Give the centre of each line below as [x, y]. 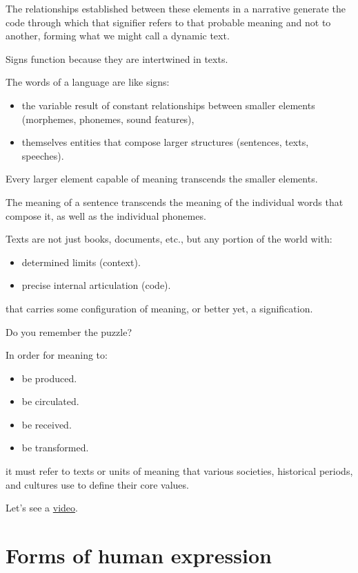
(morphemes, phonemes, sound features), [108, 119]
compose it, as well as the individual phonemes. [106, 215]
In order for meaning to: [57, 355]
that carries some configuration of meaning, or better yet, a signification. [159, 308]
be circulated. [50, 401]
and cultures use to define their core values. [97, 484]
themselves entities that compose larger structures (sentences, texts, [165, 142]
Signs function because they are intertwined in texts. [117, 58]
